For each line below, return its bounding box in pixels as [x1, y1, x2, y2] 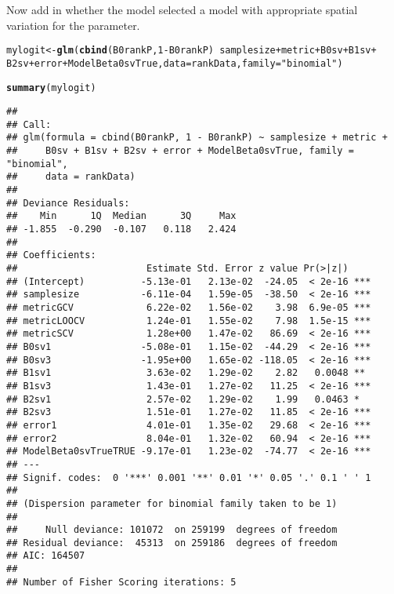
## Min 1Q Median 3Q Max [6, 210, 237, 222]
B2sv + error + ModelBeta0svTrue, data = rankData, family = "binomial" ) [6, 57, 343, 69]
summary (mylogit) [6, 82, 96, 93]
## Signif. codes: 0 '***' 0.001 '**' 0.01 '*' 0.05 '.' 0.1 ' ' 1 [6, 472, 371, 483]
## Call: [6, 118, 52, 130]
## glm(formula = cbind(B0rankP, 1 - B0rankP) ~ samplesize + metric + [6, 132, 388, 144]
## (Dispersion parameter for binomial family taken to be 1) [6, 497, 338, 509]
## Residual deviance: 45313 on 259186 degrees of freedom [6, 537, 338, 548]
